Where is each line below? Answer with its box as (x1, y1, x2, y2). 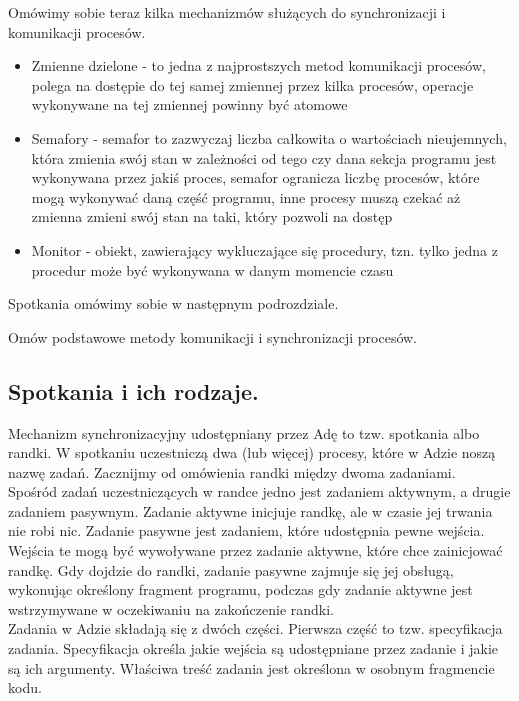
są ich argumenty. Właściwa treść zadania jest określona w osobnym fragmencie (8, 657, 495, 678)
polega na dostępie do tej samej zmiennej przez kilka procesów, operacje (31, 74, 474, 95)
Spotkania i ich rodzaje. (8, 375, 259, 406)
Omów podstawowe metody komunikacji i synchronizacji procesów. (8, 326, 418, 347)
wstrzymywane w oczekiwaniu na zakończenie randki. (8, 598, 335, 619)
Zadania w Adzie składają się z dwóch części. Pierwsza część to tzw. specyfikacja (8, 618, 503, 639)
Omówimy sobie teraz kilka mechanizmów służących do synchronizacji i (8, 2, 446, 22)
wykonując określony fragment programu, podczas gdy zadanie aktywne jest (8, 579, 473, 600)
